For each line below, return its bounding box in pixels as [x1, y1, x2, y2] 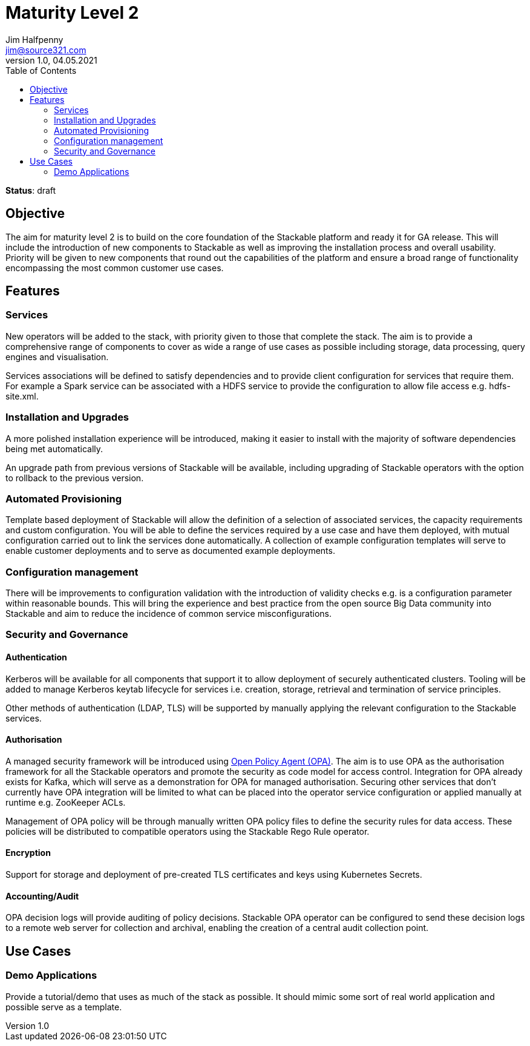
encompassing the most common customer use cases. [5, 262, 224, 273]
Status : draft [5, 185, 56, 196]
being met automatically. [5, 443, 103, 454]
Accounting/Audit [5, 890, 79, 901]
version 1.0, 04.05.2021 [5, 54, 97, 65]
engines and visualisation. [5, 351, 109, 362]
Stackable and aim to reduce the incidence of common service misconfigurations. [5, 608, 332, 619]
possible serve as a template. [5, 1001, 122, 1012]
